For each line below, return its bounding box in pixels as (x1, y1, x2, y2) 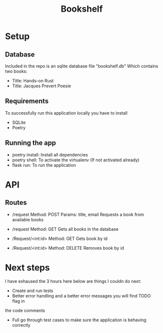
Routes (5, 198, 27, 207)
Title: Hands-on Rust (12, 78, 54, 83)
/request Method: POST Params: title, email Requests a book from (12, 211, 145, 217)
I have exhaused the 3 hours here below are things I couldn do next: (5, 278, 142, 284)
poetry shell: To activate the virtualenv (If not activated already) (12, 157, 140, 163)
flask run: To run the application (12, 162, 76, 168)
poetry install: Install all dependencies (12, 152, 89, 157)
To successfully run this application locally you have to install (5, 110, 128, 116)
